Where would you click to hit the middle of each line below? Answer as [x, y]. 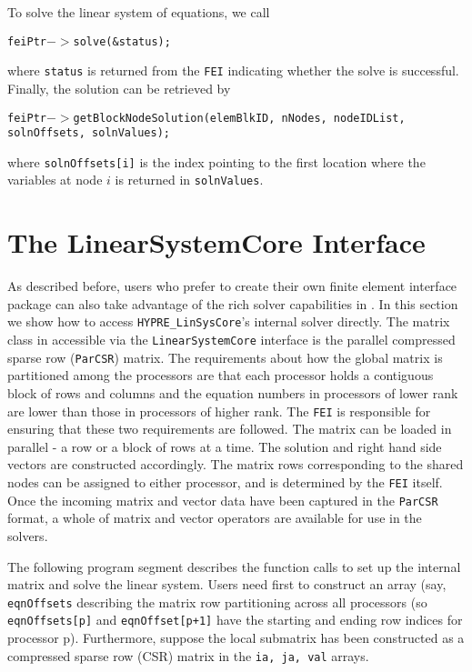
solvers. [28, 535]
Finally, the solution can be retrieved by [119, 88]
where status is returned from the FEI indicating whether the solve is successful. [233, 70]
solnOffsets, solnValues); [89, 133]
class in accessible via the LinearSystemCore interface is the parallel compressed [231, 340]
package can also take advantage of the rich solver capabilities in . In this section [233, 303]
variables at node [55, 180]
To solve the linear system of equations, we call [139, 12]
